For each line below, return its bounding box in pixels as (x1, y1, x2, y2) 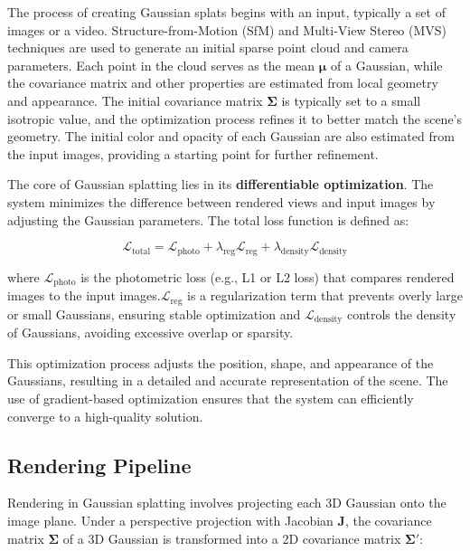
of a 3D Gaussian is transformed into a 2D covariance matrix (62, 528, 401, 547)
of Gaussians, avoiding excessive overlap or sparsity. (7, 323, 294, 342)
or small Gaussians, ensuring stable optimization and (7, 304, 301, 323)
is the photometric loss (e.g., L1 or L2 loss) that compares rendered (80, 267, 455, 286)
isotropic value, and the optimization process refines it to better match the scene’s (7, 109, 463, 128)
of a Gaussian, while (331, 55, 443, 74)
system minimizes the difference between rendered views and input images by (7, 192, 436, 211)
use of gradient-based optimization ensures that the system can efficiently (7, 389, 414, 408)
